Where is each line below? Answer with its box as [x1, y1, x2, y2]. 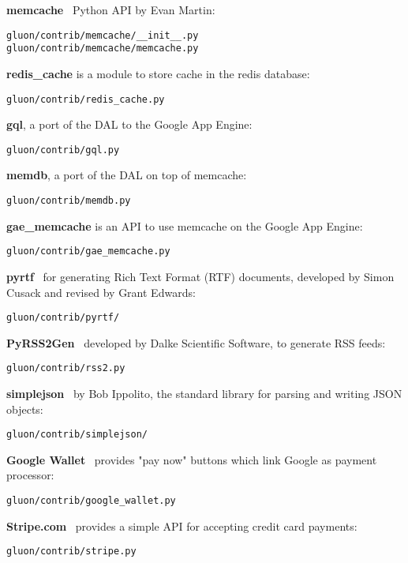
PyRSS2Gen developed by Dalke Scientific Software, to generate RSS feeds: [6, 334, 386, 351]
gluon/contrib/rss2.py [6, 362, 125, 374]
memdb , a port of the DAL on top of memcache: [6, 167, 247, 183]
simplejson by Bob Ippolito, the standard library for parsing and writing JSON [6, 385, 402, 401]
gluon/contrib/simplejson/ [6, 429, 148, 441]
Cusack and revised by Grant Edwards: [6, 283, 196, 300]
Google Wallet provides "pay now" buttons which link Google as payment [6, 451, 377, 467]
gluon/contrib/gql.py [6, 144, 120, 156]
